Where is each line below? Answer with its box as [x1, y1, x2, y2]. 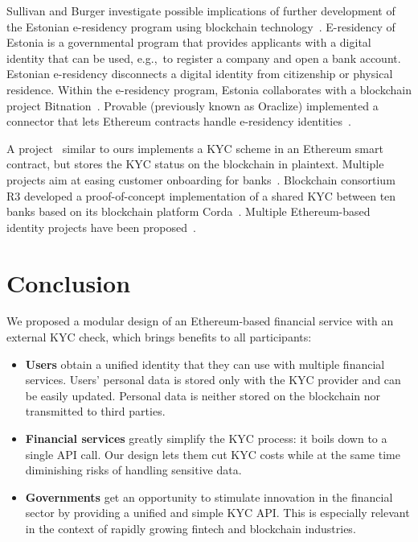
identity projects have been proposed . [6, 218, 196, 235]
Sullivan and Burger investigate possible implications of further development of [6, 2, 395, 19]
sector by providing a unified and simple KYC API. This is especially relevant [25, 504, 410, 521]
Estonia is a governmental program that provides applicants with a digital [6, 34, 371, 51]
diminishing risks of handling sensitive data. [25, 461, 242, 478]
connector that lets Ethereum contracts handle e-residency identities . [6, 113, 351, 130]
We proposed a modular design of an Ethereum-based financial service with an [6, 312, 394, 329]
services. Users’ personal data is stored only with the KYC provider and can [25, 371, 401, 388]
